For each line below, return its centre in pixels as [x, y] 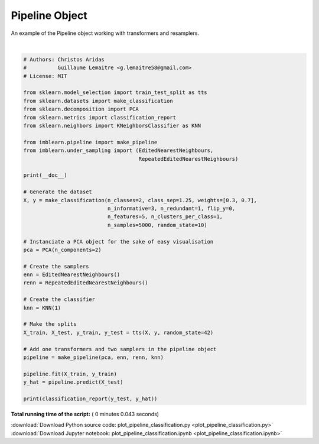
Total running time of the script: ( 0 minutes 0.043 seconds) [85, 414]
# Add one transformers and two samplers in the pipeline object [120, 349]
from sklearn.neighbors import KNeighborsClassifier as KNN [112, 126]
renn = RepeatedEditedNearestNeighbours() [86, 283]
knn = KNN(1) [42, 308]
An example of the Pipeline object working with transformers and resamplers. [105, 33]
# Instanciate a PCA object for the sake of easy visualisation [118, 242]
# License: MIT [45, 76]
